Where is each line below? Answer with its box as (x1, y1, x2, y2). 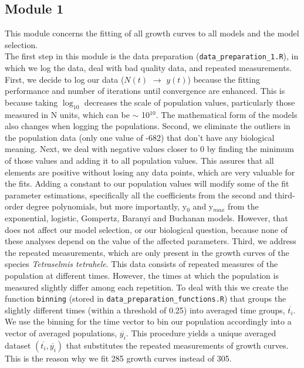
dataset (5, 339, 31, 351)
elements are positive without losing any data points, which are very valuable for (5, 166, 295, 178)
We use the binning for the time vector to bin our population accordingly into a (5, 315, 292, 328)
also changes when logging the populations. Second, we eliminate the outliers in (5, 120, 291, 132)
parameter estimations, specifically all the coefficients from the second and (5, 188, 272, 201)
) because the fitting (187, 73, 260, 85)
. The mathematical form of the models (156, 108, 298, 120)
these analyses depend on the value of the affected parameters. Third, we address (5, 235, 296, 247)
